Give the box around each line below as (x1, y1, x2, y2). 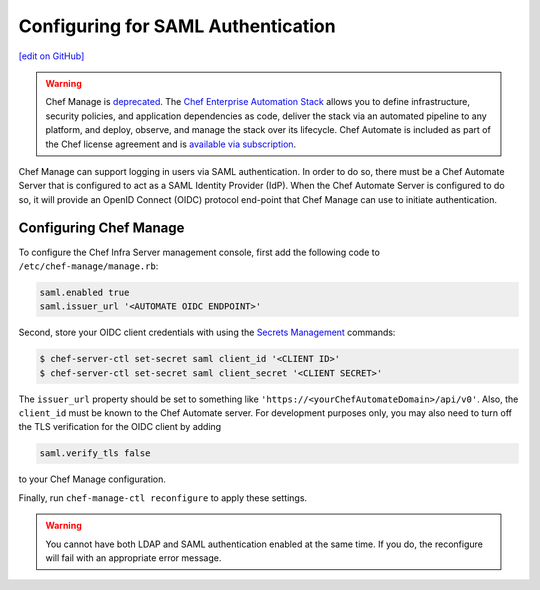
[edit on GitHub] (18, 50, 85, 62)
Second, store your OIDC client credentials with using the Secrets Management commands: (18, 326, 396, 339)
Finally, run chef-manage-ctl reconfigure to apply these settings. (18, 491, 308, 504)
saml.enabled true (39, 286, 130, 298)
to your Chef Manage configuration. (18, 473, 167, 485)
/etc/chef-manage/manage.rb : (18, 260, 159, 272)
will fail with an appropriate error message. (45, 552, 222, 564)
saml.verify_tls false (39, 448, 151, 459)
